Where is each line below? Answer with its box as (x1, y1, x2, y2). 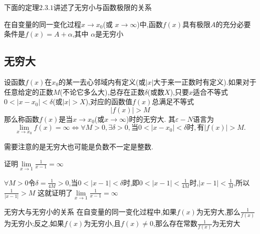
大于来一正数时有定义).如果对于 (153, 76, 256, 87)
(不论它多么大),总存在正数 (60, 86, 145, 97)
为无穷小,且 (84, 218, 121, 228)
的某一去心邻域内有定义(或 (59, 76, 146, 87)
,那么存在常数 (153, 218, 197, 228)
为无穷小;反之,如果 (4, 218, 64, 228)
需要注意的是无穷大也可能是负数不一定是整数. (4, 141, 153, 151)
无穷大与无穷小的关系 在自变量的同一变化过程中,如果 (4, 206, 177, 216)
